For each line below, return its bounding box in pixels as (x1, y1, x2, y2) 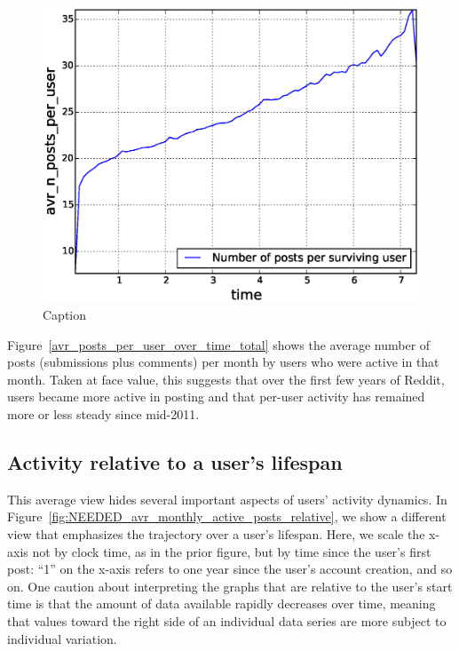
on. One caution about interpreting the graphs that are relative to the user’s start (7, 576, 453, 595)
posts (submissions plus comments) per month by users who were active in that (7, 353, 439, 371)
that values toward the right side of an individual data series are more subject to (7, 612, 447, 630)
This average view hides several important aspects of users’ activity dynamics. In (7, 489, 447, 508)
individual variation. (7, 629, 117, 647)
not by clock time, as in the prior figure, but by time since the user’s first (32, 542, 431, 560)
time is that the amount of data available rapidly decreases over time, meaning (7, 594, 436, 613)
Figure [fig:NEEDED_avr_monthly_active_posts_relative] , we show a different (7, 507, 447, 526)
